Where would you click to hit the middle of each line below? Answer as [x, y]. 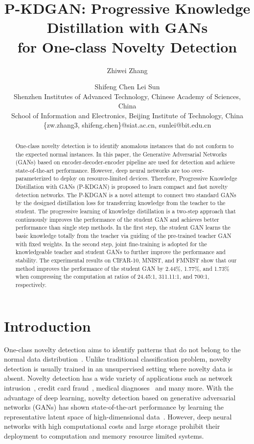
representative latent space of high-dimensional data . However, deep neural [118, 416]
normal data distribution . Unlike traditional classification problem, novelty [118, 359]
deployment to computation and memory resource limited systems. [104, 435]
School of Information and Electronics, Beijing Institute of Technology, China [127, 115]
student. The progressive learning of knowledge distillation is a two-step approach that [126, 211]
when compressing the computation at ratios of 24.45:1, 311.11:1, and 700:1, [112, 276]
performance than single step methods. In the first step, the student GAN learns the [123, 227]
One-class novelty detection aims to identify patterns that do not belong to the [122, 349]
